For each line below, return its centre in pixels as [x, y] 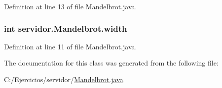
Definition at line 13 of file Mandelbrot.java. [71, 6]
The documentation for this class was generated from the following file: [111, 63]
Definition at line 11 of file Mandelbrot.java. [71, 46]
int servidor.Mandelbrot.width [66, 28]
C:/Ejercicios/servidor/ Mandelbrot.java [64, 79]
